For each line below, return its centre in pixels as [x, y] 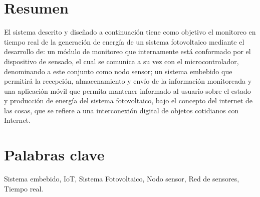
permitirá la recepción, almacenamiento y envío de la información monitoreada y [128, 81]
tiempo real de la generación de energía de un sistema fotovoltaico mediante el [124, 41]
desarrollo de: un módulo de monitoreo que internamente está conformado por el [127, 51]
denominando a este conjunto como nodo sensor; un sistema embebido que [118, 71]
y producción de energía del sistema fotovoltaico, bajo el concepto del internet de [128, 101]
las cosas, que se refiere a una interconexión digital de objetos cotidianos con [121, 110]
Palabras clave [54, 155]
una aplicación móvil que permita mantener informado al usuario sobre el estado [127, 90]
